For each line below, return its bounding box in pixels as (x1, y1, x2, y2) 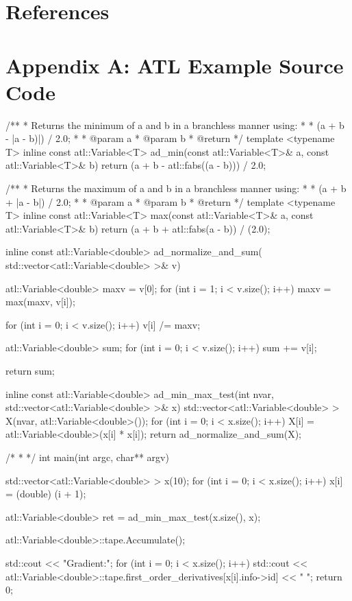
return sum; (5, 364, 55, 377)
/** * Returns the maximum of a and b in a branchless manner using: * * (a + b (5, 181, 347, 196)
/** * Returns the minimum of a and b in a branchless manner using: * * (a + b (5, 117, 344, 132)
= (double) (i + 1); (5, 486, 86, 501)
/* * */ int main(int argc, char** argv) (5, 449, 169, 464)
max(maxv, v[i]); (5, 294, 75, 309)
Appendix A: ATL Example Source (5, 51, 344, 79)
